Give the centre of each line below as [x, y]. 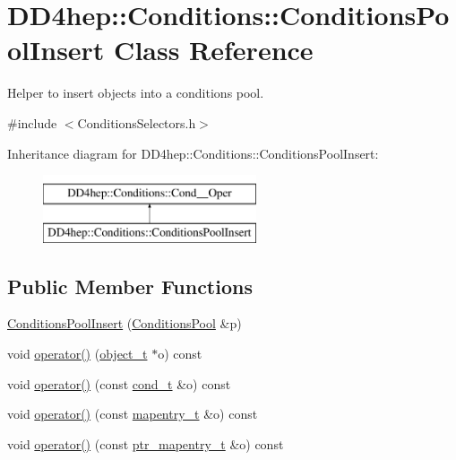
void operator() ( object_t [77, 354]
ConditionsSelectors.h [137, 122]
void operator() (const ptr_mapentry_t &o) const [146, 443]
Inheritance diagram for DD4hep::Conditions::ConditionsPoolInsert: [193, 153]
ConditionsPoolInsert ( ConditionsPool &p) [125, 323]
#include [32, 122]
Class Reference [214, 50]
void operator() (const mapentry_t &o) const [133, 414]
